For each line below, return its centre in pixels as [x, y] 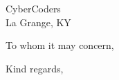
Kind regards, [35, 68]
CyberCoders [33, 8]
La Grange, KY [38, 22]
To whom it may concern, [60, 45]
